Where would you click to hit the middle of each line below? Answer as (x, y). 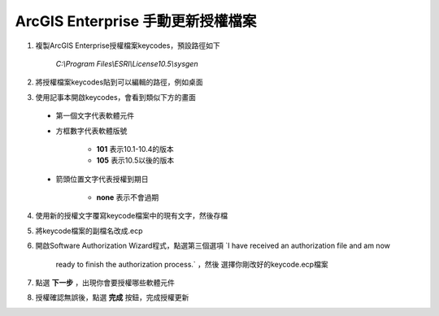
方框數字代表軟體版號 (91, 131)
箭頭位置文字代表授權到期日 (102, 179)
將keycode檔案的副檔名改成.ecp (89, 231)
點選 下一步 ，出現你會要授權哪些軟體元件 (105, 283)
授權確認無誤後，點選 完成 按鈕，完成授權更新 (112, 297)
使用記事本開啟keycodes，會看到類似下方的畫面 (116, 97)
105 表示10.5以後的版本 (135, 160)
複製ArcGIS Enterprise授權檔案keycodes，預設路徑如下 (128, 45)
